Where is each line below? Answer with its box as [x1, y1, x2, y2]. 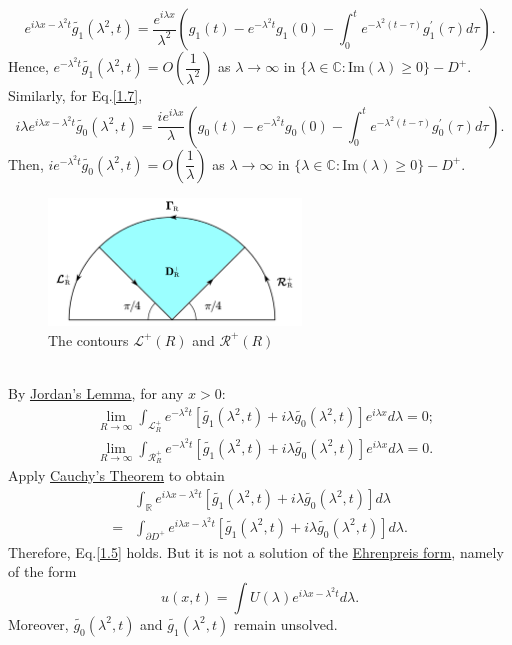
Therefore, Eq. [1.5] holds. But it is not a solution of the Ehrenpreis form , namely [8, 541, 504, 562]
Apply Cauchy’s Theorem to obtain [8, 464, 225, 485]
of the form [8, 561, 77, 582]
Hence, [8, 56, 49, 76]
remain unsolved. [233, 613, 338, 634]
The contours [48, 329, 129, 350]
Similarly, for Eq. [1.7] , [8, 85, 143, 105]
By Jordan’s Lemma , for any [8, 383, 184, 404]
